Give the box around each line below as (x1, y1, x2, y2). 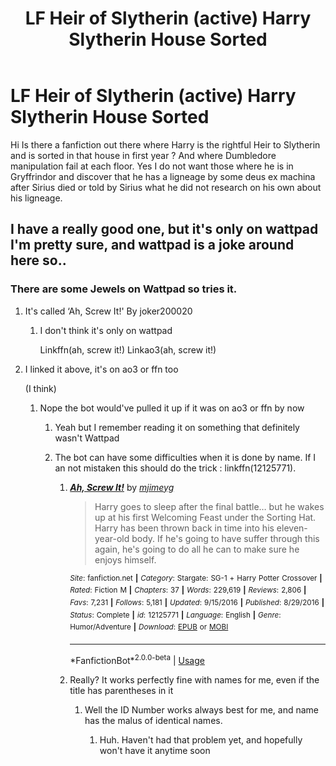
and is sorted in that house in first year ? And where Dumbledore (10, 149, 277, 161)
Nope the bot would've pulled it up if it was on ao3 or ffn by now (39, 402, 305, 414)
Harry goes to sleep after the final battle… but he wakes (94, 500, 325, 512)
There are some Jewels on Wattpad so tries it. (10, 282, 238, 296)
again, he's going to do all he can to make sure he (94, 543, 300, 555)
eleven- (276, 522, 308, 534)
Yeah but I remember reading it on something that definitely (54, 421, 300, 433)
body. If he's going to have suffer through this (131, 532, 320, 544)
